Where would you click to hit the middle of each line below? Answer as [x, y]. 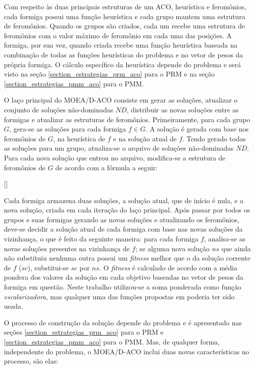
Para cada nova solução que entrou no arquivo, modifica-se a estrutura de [115, 157]
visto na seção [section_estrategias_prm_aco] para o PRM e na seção [110, 74]
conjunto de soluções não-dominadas [59, 109]
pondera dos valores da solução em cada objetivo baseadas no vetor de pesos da [124, 277]
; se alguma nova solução [172, 248]
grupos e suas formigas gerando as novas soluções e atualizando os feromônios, [122, 219]
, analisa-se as [225, 239]
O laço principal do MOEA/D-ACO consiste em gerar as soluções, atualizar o [121, 100]
